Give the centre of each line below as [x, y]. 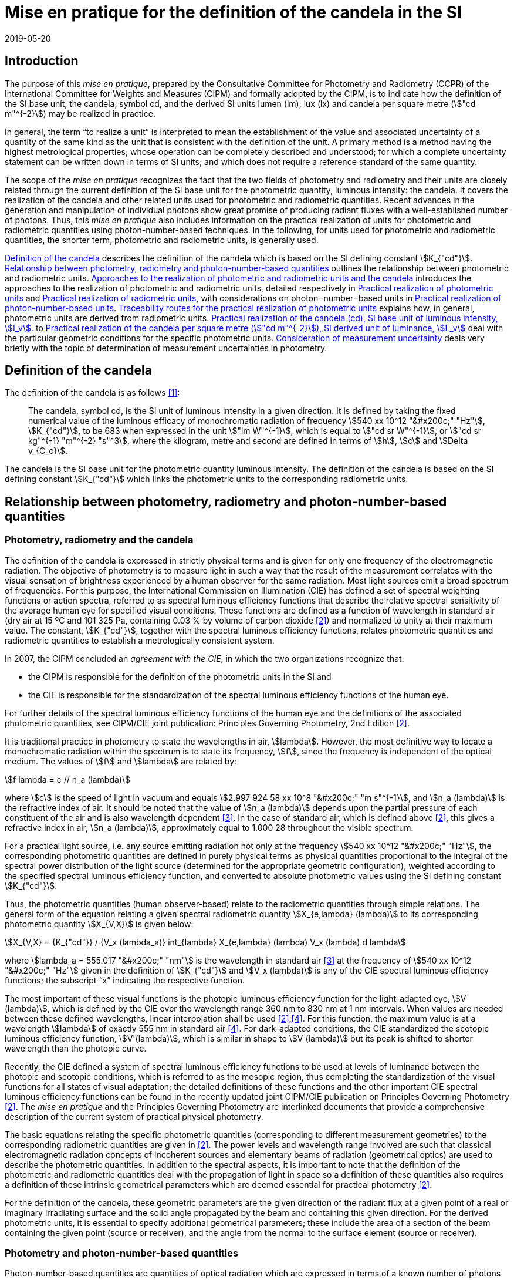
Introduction [42, 61]
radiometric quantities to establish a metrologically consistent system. [140, 640]
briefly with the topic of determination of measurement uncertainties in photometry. [166, 348]
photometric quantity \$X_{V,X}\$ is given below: [99, 924]
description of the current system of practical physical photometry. [134, 1116]
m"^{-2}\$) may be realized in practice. [80, 113]
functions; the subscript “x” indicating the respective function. [125, 980]
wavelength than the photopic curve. [76, 1048]
